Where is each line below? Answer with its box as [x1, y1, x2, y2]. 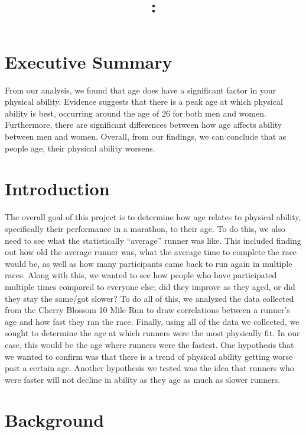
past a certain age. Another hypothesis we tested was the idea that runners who [5, 362, 294, 374]
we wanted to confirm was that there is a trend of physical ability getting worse [5, 350, 293, 362]
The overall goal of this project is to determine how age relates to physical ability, [5, 211, 301, 223]
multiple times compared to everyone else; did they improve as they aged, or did [5, 280, 295, 292]
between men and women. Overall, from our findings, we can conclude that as [5, 130, 287, 143]
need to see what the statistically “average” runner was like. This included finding [5, 234, 301, 246]
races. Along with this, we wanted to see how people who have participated [5, 269, 277, 281]
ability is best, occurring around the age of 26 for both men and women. [5, 107, 266, 119]
